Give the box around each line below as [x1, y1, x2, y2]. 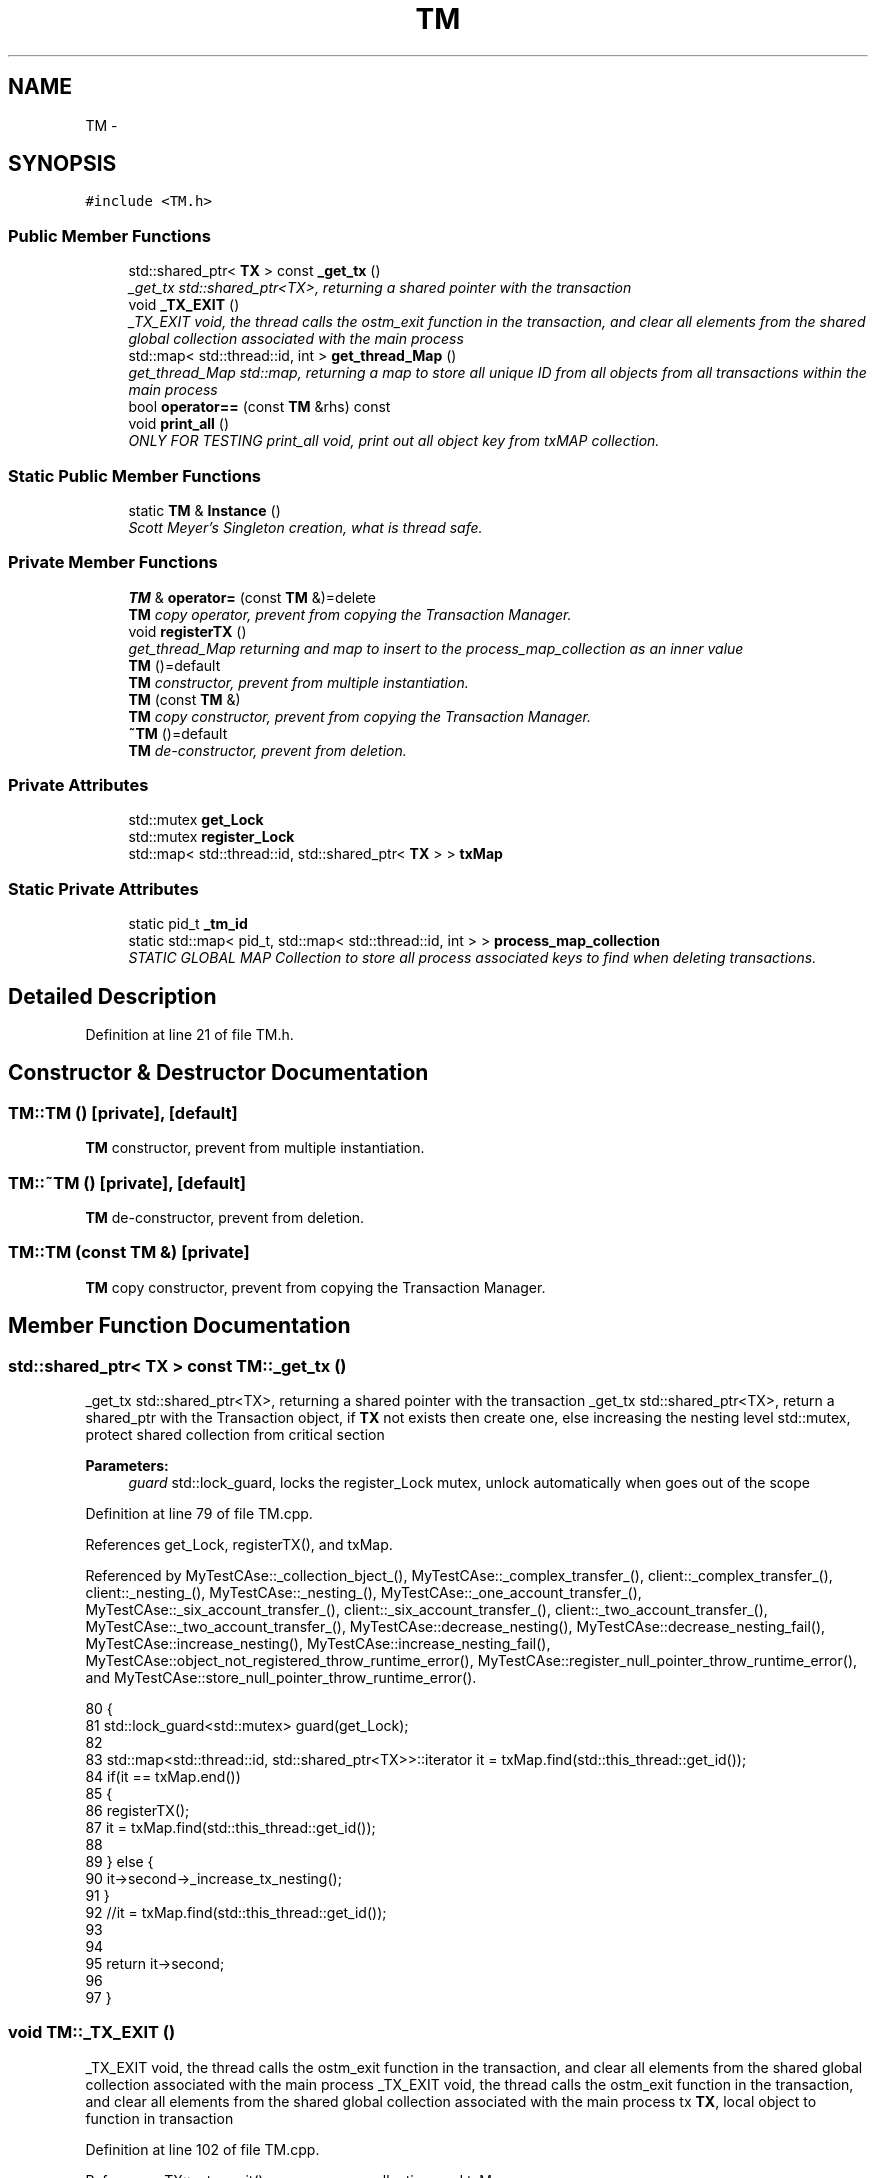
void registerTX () [128, 622, 247, 640]
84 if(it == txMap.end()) [85, 1767, 241, 1785]
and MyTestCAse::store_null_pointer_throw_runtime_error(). [85, 1668, 477, 1686]
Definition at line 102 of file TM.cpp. [85, 2140, 320, 2158]
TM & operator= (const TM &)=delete [128, 588, 376, 606]
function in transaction [85, 2109, 234, 2127]
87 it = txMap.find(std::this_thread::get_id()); [85, 1818, 376, 1836]
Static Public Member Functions [8, 465, 262, 486]
